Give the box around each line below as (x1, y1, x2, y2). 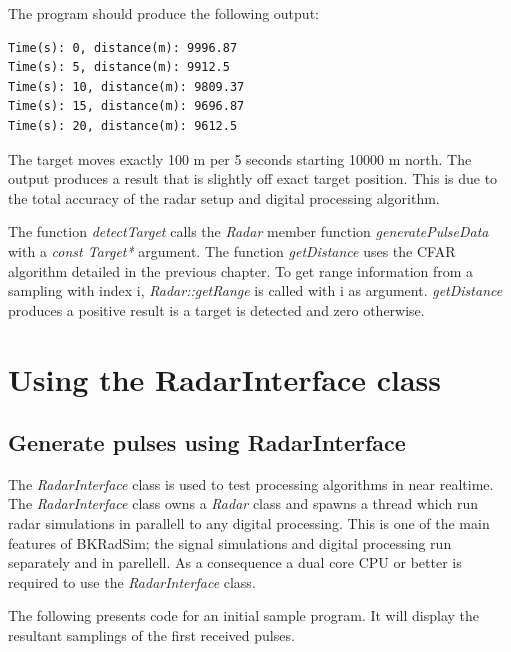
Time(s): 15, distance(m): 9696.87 (8, 99, 245, 114)
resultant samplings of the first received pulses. (8, 625, 295, 646)
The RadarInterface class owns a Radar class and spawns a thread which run (8, 493, 479, 514)
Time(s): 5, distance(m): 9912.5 (8, 60, 230, 75)
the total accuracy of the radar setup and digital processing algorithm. (8, 187, 440, 208)
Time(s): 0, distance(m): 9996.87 (8, 40, 238, 55)
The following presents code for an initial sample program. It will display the (8, 605, 480, 626)
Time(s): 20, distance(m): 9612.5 (8, 118, 238, 133)
